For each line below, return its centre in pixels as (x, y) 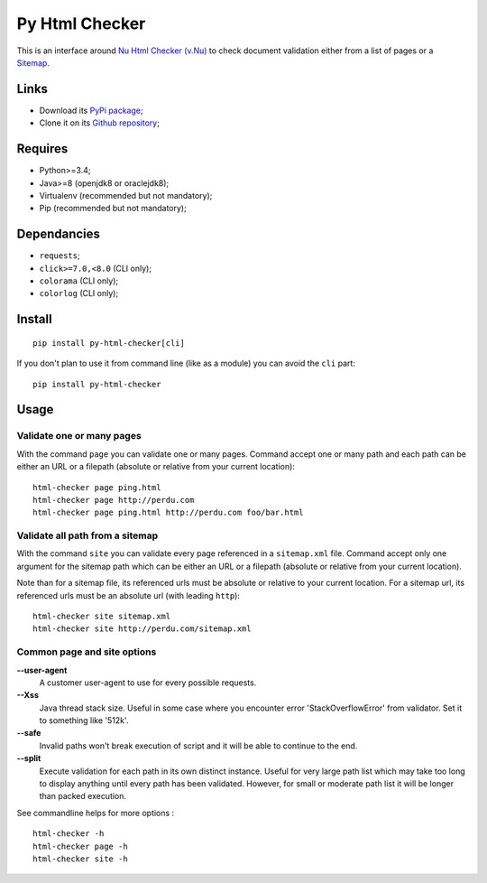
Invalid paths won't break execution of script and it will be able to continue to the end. (198, 746)
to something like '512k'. (84, 720)
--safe (29, 733)
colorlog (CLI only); (79, 293)
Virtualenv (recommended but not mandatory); (126, 195)
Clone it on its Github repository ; (99, 123)
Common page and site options (87, 652)
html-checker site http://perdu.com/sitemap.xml (142, 629)
